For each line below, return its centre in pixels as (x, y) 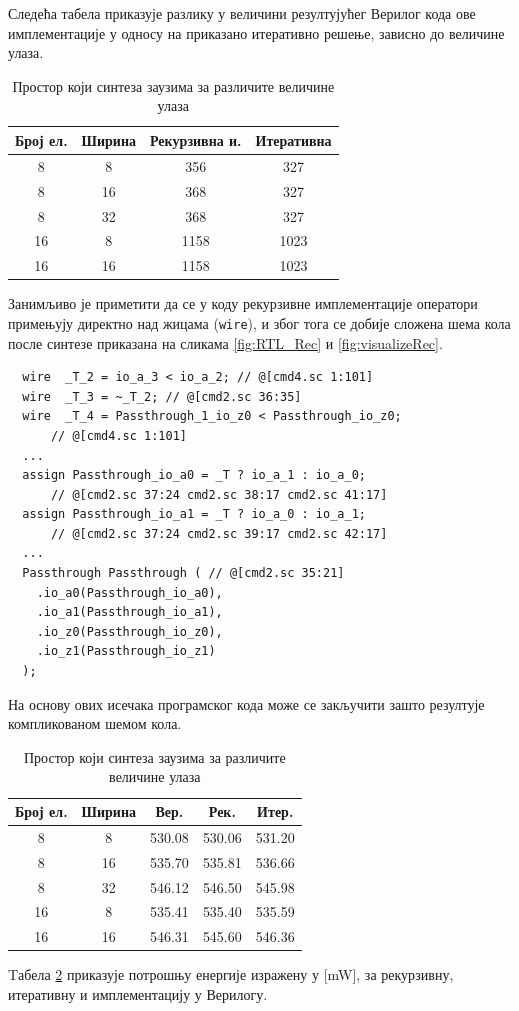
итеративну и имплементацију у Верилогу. (138, 993)
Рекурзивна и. (195, 139)
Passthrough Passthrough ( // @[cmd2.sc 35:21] (183, 573)
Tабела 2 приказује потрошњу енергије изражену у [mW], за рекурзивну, (231, 974)
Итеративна (293, 139)
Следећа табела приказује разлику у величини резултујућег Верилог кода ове (242, 13)
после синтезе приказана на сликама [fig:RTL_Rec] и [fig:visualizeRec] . (225, 342)
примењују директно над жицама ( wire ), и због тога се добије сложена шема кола (259, 322)
